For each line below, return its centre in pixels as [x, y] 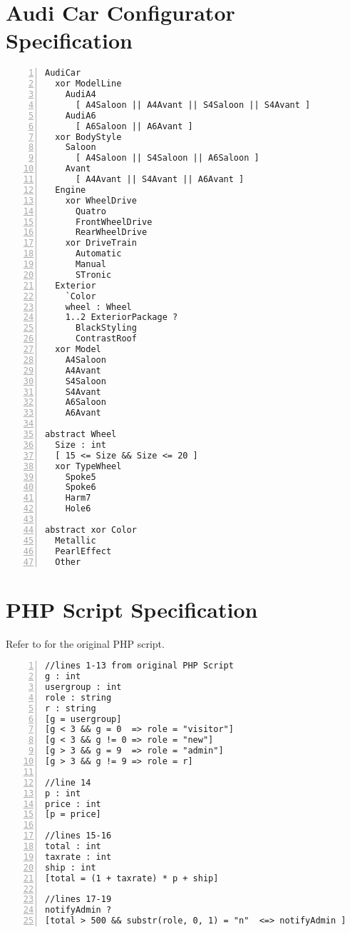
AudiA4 [81, 95]
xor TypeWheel [88, 466]
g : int [63, 677]
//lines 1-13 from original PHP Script [139, 666]
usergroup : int [83, 687]
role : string [78, 697]
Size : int [81, 445]
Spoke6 [81, 487]
